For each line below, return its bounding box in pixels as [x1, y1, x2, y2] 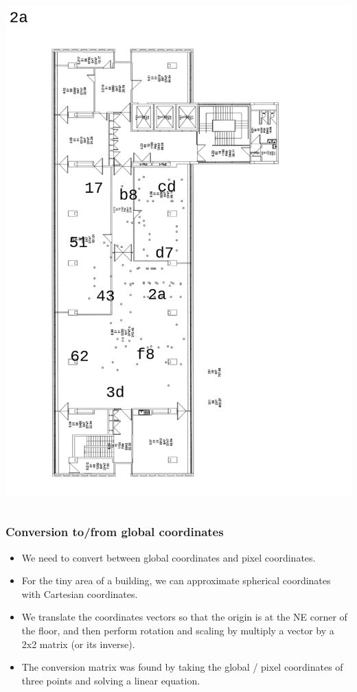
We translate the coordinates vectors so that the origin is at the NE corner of [21, 610, 347, 624]
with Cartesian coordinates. [21, 586, 138, 601]
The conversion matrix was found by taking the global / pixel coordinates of [21, 660, 343, 674]
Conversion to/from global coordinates [5, 523, 224, 540]
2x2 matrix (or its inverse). [21, 636, 135, 651]
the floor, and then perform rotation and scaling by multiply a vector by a [21, 623, 334, 637]
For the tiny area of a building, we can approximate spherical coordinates [21, 573, 331, 588]
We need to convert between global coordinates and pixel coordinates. [21, 550, 316, 564]
